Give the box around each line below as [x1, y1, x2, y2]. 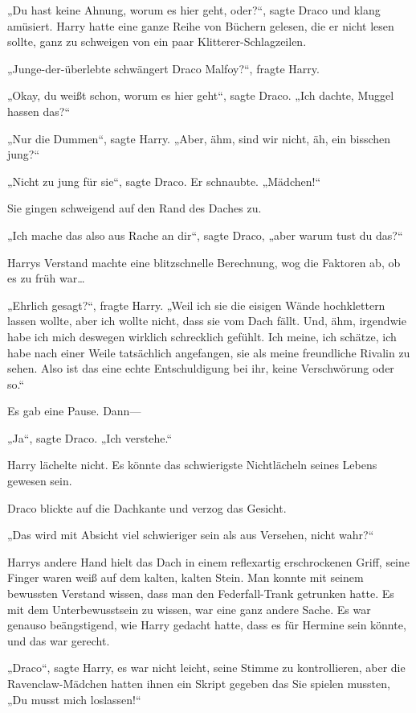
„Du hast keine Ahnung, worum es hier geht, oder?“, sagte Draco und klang [7, 2, 381, 18]
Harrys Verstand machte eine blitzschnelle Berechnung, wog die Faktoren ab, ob [7, 253, 401, 270]
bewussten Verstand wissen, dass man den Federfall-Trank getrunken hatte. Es [7, 585, 394, 602]
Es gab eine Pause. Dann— [7, 402, 141, 419]
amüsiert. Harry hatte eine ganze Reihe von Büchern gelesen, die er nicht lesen [7, 17, 394, 34]
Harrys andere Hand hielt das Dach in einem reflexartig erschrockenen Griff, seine [7, 553, 410, 570]
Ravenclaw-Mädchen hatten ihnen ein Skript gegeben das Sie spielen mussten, [7, 675, 390, 691]
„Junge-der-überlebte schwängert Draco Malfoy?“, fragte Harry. [7, 60, 320, 76]
